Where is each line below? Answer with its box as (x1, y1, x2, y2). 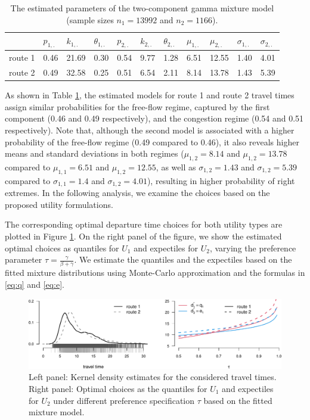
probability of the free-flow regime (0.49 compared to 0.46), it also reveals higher (5, 135, 299, 148)
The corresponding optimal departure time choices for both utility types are (5, 218, 283, 231)
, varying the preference (209, 241, 296, 254)
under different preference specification (53, 394, 195, 406)
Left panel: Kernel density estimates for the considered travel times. (29, 371, 277, 383)
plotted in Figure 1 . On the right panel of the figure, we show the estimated (5, 229, 282, 242)
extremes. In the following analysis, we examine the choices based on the (5, 186, 270, 199)
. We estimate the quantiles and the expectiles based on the (74, 253, 292, 266)
